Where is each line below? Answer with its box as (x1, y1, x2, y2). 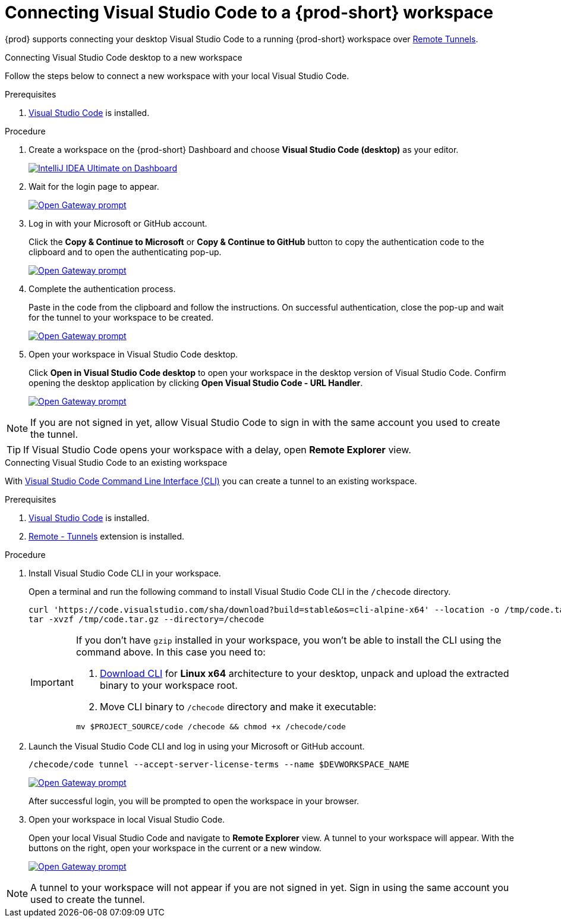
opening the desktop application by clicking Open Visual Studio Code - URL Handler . (29, 377, 363, 388)
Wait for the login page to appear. (29, 181, 159, 192)
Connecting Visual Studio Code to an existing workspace (5, 457, 228, 468)
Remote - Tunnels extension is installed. (29, 531, 185, 541)
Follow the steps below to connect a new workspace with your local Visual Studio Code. (5, 70, 349, 81)
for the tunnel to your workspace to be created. (29, 312, 214, 322)
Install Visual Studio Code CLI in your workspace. (29, 567, 221, 578)
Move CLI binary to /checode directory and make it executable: (99, 700, 377, 713)
